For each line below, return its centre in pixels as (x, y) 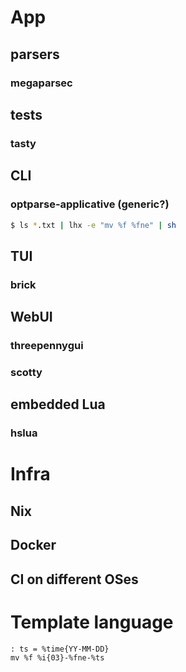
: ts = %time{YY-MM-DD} (60, 649)
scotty (26, 372)
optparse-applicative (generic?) (90, 204)
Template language (92, 622)
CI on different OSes (74, 579)
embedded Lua (58, 404)
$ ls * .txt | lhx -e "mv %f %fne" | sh (93, 225)
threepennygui (47, 345)
